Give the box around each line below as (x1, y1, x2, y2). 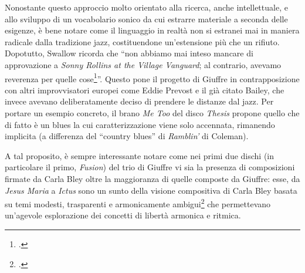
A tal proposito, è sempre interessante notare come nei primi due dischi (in (5, 149, 274, 161)
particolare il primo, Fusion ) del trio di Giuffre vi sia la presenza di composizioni (5, 161, 295, 173)
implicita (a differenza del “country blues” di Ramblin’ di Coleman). (5, 130, 249, 142)
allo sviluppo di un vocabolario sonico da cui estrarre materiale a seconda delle (5, 12, 288, 25)
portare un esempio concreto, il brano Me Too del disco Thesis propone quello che (5, 107, 300, 119)
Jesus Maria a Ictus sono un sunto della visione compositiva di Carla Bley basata (5, 184, 297, 196)
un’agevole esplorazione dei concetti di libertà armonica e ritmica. (5, 209, 241, 221)
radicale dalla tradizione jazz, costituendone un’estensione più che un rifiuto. (5, 35, 280, 48)
